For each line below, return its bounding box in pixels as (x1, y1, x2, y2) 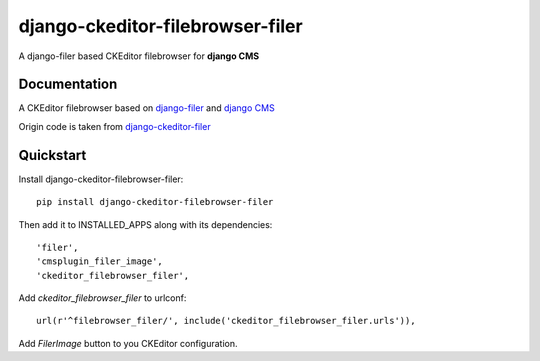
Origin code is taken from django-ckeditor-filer (18, 120, 211, 132)
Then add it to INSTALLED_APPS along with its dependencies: (18, 218, 273, 230)
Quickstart (18, 146, 87, 164)
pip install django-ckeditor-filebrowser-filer (36, 196, 274, 208)
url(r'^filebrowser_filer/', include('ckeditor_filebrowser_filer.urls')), (36, 315, 416, 327)
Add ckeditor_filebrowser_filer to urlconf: (18, 292, 187, 304)
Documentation (18, 76, 118, 93)
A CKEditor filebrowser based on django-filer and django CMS (18, 102, 275, 114)
